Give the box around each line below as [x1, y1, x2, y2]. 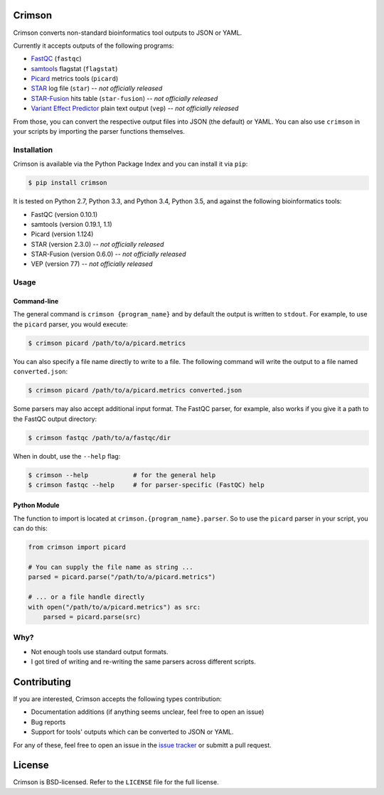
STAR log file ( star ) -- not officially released [31, 84, 163, 92]
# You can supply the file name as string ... [28, 563, 193, 572]
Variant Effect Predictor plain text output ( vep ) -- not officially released [31, 104, 239, 113]
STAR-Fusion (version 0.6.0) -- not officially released [31, 250, 186, 259]
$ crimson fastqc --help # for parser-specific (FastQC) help [28, 481, 265, 489]
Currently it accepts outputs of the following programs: [13, 41, 174, 50]
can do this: [13, 524, 48, 533]
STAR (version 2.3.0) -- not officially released [31, 240, 164, 248]
